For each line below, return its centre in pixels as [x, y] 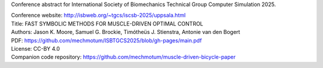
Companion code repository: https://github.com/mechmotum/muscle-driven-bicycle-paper [123, 57]
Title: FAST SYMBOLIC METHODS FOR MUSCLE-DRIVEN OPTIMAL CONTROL [107, 23]
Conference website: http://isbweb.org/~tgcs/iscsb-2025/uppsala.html [98, 16]
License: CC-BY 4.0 [35, 48]
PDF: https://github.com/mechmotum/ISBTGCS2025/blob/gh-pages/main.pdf [106, 40]
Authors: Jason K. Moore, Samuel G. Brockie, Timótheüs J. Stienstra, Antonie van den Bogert [126, 32]
